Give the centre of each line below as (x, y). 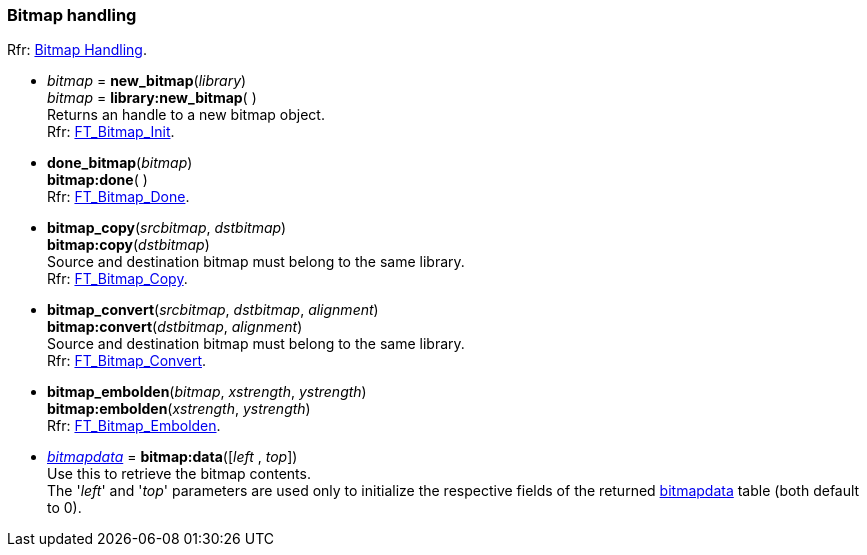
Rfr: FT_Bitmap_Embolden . (134, 426)
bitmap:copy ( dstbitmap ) (128, 245)
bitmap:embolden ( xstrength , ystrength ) (179, 409)
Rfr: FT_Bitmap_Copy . (117, 279)
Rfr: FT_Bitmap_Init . (111, 132)
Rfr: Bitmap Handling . (77, 50)
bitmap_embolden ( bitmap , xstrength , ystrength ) (207, 392)
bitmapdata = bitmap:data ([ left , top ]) (172, 457)
